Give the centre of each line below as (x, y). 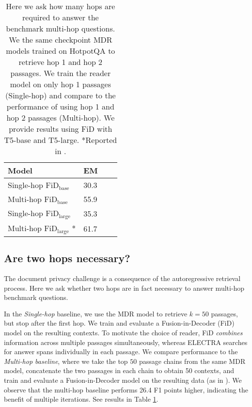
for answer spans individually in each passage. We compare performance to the (121, 352)
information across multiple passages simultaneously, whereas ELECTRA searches (126, 342)
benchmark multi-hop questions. (61, 28)
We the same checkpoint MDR (61, 39)
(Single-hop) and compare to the (61, 95)
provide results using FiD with (61, 129)
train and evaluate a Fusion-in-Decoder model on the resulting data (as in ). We (123, 380)
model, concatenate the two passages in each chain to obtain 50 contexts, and (119, 370)
